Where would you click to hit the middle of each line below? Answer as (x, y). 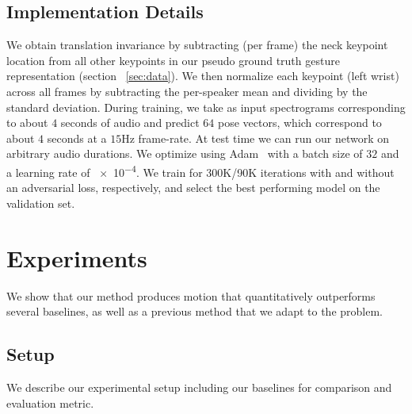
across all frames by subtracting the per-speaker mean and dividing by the (187, 91)
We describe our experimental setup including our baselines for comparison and (199, 387)
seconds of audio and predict (130, 123)
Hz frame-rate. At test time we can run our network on (255, 138)
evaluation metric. (50, 402)
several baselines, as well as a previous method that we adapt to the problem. (195, 311)
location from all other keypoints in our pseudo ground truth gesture (173, 60)
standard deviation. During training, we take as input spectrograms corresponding (206, 107)
